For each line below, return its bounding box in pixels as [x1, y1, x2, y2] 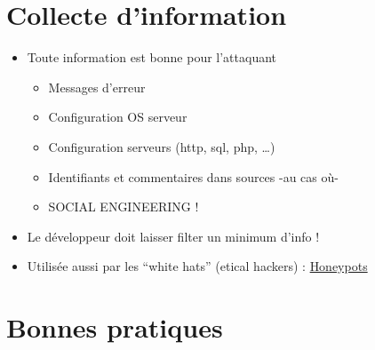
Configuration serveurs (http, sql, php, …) [48, 137, 275, 155]
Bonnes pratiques [6, 309, 223, 346]
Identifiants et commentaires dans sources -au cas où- [48, 167, 339, 186]
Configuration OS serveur [48, 107, 187, 126]
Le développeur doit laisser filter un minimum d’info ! [27, 227, 320, 245]
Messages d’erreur [48, 77, 146, 96]
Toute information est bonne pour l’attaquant [27, 48, 277, 67]
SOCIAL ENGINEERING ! [48, 197, 199, 216]
